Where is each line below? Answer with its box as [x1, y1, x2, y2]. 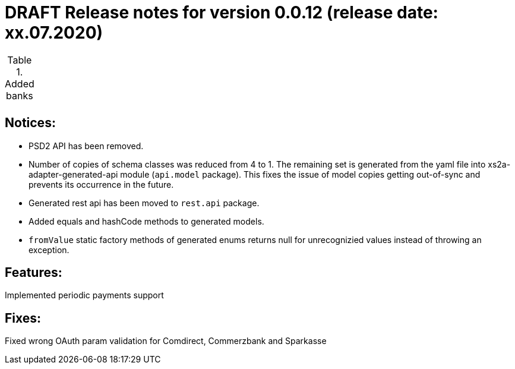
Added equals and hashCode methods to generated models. [29, 216, 264, 226]
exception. [29, 244, 69, 255]
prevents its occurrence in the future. [29, 179, 174, 190]
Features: [5, 265, 62, 280]
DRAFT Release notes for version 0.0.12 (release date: [5, 2, 438, 23]
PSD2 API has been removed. [29, 140, 144, 151]
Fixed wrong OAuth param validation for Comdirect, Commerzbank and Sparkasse [5, 336, 327, 346]
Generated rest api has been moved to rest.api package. [29, 197, 260, 208]
